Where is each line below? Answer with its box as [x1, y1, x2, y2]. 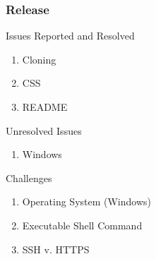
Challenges [6, 170, 52, 185]
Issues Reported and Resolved [6, 28, 135, 43]
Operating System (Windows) [22, 194, 152, 209]
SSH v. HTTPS [22, 241, 90, 256]
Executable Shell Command [22, 217, 143, 232]
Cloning [22, 52, 56, 66]
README [22, 100, 68, 114]
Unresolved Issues [6, 123, 82, 138]
